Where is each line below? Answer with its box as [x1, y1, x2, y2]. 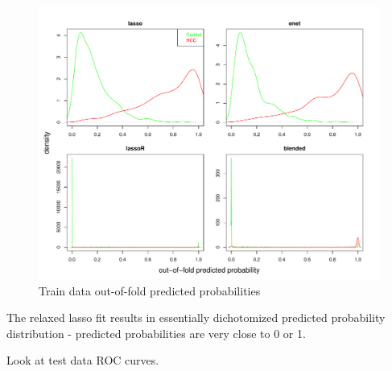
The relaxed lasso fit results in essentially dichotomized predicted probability [6, 309, 386, 326]
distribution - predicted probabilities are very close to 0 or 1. [6, 324, 306, 341]
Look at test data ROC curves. [6, 352, 159, 369]
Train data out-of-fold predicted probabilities [39, 282, 261, 299]
